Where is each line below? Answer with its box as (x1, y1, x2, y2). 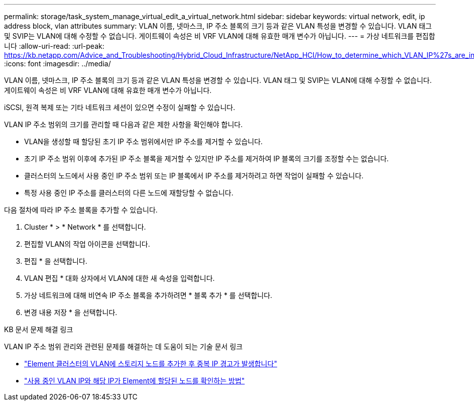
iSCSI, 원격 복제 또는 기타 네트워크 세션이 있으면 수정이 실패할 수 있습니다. (4, 103, 235, 112)
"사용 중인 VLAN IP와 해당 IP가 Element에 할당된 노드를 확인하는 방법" (24, 376, 245, 385)
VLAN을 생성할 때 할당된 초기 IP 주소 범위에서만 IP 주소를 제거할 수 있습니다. (24, 137, 263, 146)
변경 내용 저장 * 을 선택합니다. (24, 308, 117, 317)
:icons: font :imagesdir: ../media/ (4, 59, 111, 68)
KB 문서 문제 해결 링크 (4, 325, 73, 334)
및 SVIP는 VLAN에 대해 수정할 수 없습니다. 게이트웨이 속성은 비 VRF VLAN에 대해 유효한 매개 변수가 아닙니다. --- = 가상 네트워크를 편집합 (4, 32, 435, 40)
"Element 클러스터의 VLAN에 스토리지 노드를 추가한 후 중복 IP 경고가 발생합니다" (24, 359, 277, 368)
